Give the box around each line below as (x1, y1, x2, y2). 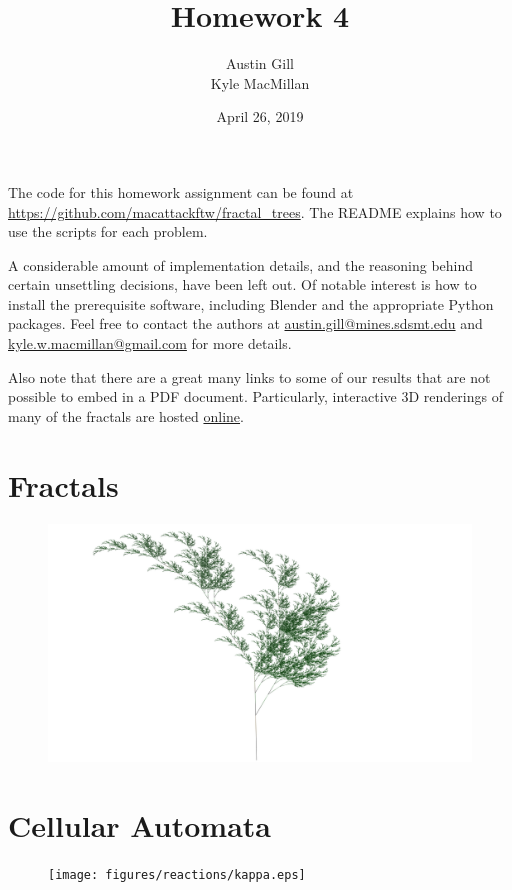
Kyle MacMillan (210, 72, 310, 93)
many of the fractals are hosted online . (8, 405, 244, 426)
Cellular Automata (8, 804, 271, 845)
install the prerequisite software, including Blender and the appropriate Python (8, 293, 494, 314)
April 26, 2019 (216, 106, 304, 127)
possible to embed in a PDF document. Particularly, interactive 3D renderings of (8, 386, 503, 407)
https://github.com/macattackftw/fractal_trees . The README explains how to (8, 201, 502, 222)
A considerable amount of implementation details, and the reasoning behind (8, 254, 474, 275)
